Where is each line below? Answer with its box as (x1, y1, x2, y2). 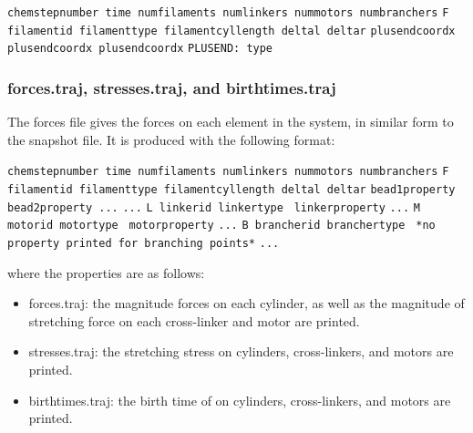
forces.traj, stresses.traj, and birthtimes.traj (7, 76, 336, 98)
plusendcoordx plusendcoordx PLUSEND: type (7, 42, 273, 56)
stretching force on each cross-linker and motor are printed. (28, 311, 360, 330)
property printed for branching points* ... (7, 237, 280, 250)
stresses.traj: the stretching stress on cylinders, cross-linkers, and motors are (28, 342, 454, 361)
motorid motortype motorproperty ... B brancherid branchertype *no (7, 219, 436, 232)
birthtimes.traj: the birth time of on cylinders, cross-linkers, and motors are (28, 390, 451, 409)
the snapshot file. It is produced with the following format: (7, 129, 335, 149)
